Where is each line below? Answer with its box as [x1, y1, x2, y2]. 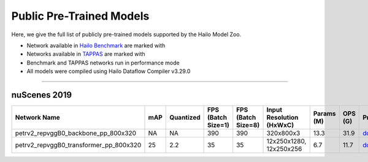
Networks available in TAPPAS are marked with [26, 50, 145, 58]
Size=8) [236, 121, 260, 129]
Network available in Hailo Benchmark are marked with [26, 42, 166, 49]
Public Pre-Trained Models [11, 9, 150, 23]
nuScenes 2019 [11, 90, 72, 100]
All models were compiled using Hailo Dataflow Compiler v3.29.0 [26, 67, 191, 75]
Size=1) [207, 121, 229, 129]
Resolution [266, 114, 299, 122]
